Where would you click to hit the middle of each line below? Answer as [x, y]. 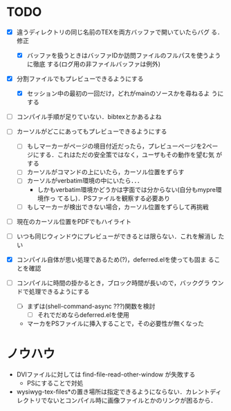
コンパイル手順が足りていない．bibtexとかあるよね [89, 117]
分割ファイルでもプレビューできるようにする [80, 79]
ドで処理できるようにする [53, 291]
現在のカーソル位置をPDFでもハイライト [74, 221]
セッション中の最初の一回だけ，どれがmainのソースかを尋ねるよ [118, 93]
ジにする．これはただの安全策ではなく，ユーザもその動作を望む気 [121, 155]
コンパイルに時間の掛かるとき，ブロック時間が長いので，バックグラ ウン [120, 283]
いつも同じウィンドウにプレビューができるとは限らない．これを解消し [117, 236]
